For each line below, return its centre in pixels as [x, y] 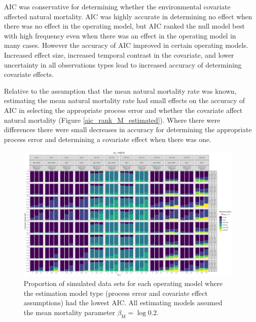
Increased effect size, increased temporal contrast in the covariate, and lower [119, 54]
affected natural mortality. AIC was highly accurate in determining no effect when [128, 16]
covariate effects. [29, 74]
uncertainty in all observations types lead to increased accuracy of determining [123, 64]
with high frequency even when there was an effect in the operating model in [120, 35]
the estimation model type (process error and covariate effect [116, 293]
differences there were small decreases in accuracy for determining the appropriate [128, 129]
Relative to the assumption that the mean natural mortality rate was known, [120, 90]
